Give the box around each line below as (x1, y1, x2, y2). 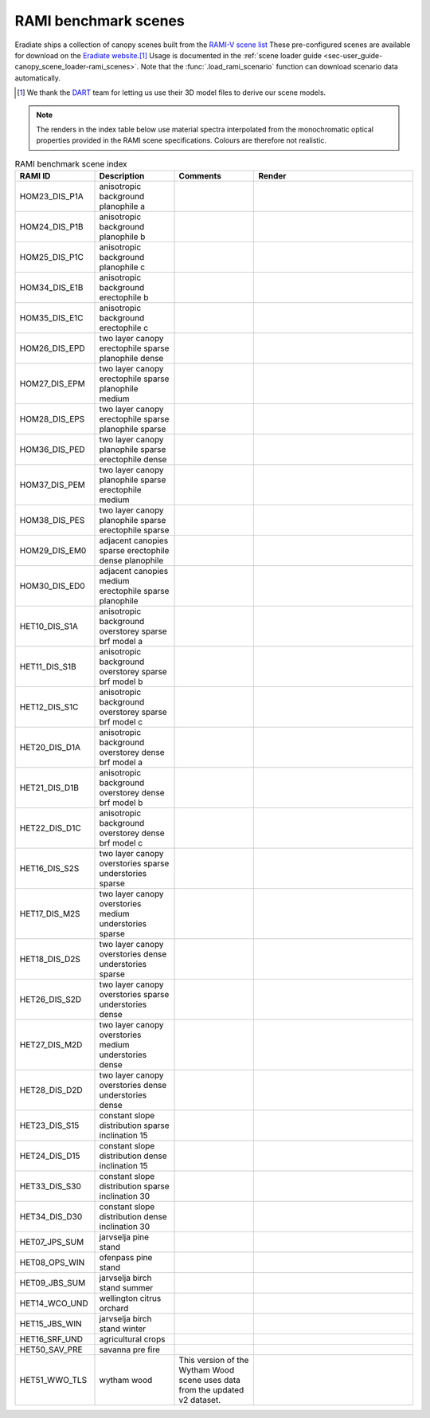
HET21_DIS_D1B (19, 782, 80, 793)
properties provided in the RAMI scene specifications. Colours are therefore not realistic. (36, 136, 326, 145)
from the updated (178, 1385, 244, 1396)
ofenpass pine (99, 1252, 153, 1263)
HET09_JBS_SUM (19, 1278, 86, 1289)
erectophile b (99, 292, 149, 303)
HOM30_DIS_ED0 (19, 580, 85, 591)
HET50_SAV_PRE (19, 1344, 83, 1355)
